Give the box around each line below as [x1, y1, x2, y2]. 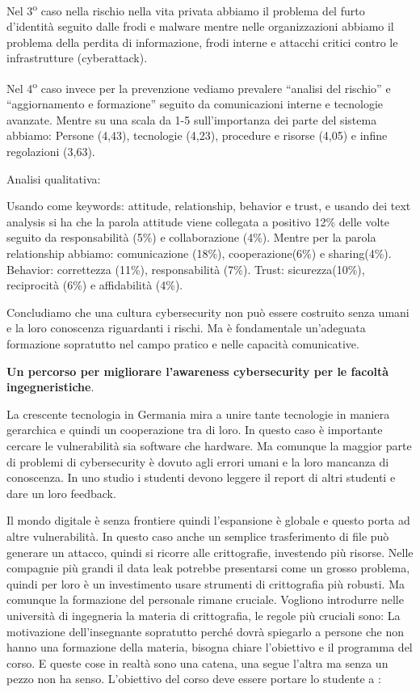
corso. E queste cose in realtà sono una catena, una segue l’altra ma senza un [6, 654, 388, 671]
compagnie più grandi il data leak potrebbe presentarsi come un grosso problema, [6, 559, 410, 576]
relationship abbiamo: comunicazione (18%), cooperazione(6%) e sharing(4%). [6, 245, 392, 262]
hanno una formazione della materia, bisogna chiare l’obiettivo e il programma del [6, 639, 413, 656]
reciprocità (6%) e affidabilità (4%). [6, 276, 183, 293]
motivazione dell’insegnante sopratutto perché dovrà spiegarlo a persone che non [6, 622, 405, 639]
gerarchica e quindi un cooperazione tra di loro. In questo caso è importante [6, 421, 383, 438]
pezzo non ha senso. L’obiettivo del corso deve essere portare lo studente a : [6, 670, 381, 687]
